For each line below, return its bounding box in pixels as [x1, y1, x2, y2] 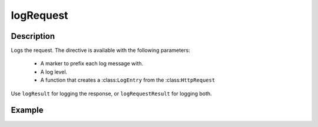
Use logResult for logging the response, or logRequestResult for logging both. [11, 90, 212, 97]
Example [11, 105, 44, 115]
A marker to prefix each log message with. [40, 60, 144, 67]
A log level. [40, 68, 68, 75]
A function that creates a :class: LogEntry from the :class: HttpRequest [40, 76, 216, 83]
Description [11, 31, 55, 41]
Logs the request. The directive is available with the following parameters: [11, 47, 191, 54]
